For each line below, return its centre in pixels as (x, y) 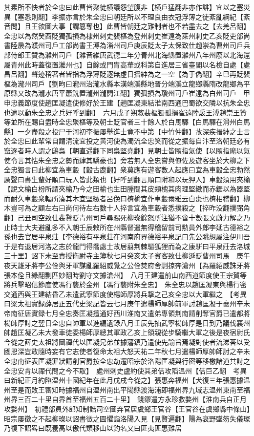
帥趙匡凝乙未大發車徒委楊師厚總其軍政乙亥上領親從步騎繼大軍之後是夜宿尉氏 (127, 332)
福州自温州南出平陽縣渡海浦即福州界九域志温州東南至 (158, 389)
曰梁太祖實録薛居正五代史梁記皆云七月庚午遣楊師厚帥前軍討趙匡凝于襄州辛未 (127, 303)
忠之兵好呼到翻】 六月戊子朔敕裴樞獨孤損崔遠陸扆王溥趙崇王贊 (146, 112)
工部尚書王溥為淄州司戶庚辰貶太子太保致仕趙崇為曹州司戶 (151, 45)
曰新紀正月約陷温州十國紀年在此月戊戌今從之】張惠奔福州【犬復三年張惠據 (124, 380)
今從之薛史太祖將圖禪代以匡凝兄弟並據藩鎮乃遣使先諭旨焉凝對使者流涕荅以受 (127, 342)
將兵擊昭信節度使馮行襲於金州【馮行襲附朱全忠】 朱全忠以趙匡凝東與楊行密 (125, 284)
